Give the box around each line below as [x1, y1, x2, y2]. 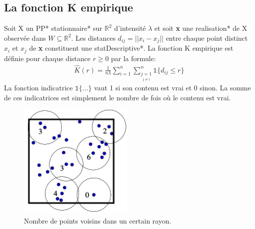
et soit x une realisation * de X [154, 23, 248, 33]
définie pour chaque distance [4, 53, 90, 63]
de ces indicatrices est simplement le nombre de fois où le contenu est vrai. [4, 92, 231, 102]
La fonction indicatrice [4, 82, 73, 92]
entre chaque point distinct [166, 32, 248, 43]
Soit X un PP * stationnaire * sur [4, 23, 102, 33]
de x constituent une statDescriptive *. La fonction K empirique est [29, 43, 234, 53]
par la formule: [111, 53, 156, 63]
